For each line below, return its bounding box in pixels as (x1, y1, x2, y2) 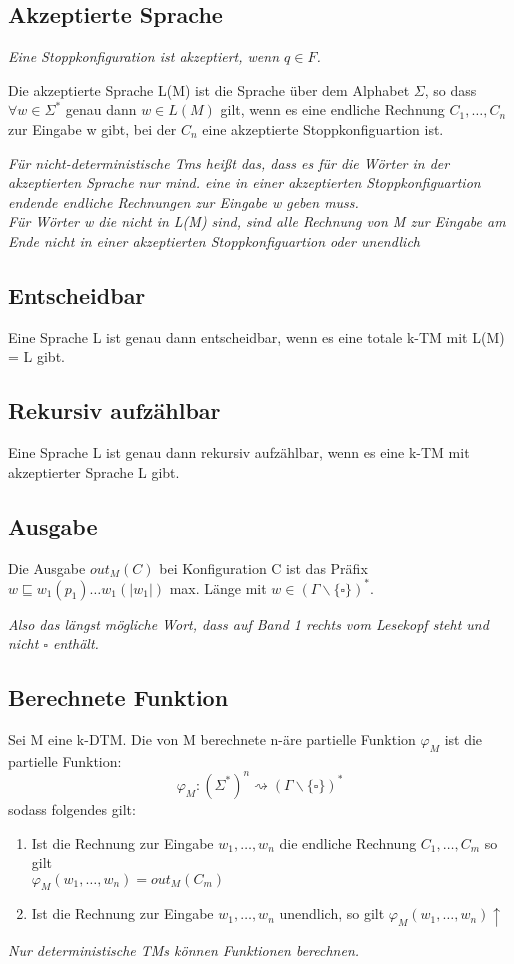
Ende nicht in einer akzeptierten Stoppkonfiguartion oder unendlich (8, 230, 421, 251)
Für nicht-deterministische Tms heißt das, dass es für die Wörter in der (8, 152, 450, 173)
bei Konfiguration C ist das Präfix (159, 557, 368, 578)
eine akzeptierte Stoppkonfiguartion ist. (202, 118, 444, 139)
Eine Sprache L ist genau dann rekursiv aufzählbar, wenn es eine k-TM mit (8, 442, 470, 463)
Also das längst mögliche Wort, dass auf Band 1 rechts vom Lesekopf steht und (8, 613, 489, 634)
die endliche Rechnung (279, 832, 417, 853)
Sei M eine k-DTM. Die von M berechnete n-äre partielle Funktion (8, 729, 416, 750)
